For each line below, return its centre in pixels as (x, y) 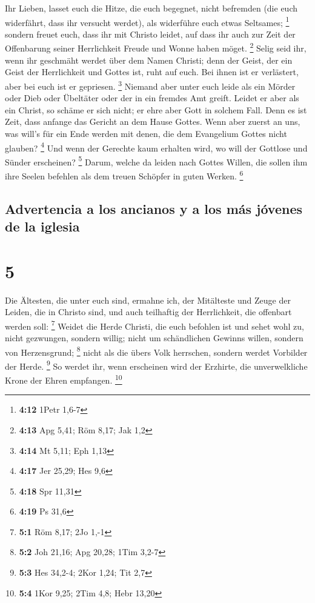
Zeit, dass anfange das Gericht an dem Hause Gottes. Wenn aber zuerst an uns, (153, 122)
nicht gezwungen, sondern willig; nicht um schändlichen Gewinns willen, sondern (154, 337)
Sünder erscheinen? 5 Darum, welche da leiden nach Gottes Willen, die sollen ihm (156, 161)
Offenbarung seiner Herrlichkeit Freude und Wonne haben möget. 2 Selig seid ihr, (156, 47)
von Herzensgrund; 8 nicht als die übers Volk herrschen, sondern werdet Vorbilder (156, 351)
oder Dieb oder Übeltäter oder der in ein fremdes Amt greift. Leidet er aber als (152, 98)
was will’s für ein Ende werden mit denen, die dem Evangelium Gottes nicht (146, 133)
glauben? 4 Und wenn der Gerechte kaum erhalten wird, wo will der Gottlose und (156, 147)
